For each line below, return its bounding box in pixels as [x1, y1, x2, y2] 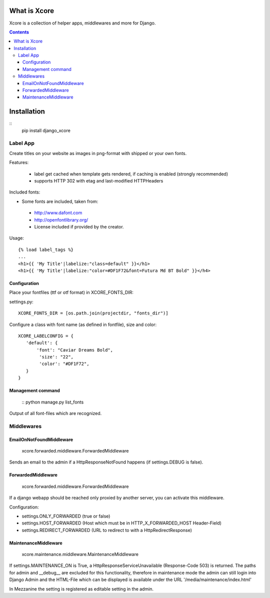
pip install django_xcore [21, 127, 71, 133]
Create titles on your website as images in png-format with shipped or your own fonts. [9, 150, 187, 156]
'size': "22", [39, 354, 74, 360]
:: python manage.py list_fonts [21, 399, 84, 405]
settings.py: [9, 298, 33, 304]
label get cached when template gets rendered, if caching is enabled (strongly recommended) [34, 170, 228, 177]
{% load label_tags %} [18, 246, 74, 252]
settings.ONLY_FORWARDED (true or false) [21, 513, 110, 519]
